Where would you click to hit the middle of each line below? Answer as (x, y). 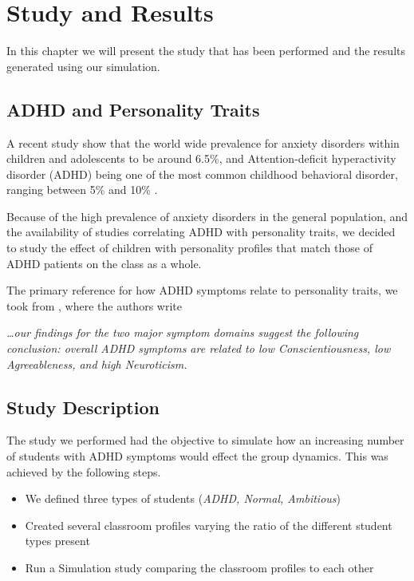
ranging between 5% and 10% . (82, 190)
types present (57, 541)
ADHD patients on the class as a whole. (104, 263)
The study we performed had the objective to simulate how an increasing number (205, 440)
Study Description (83, 407)
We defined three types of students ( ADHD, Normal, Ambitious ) (183, 498)
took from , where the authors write (94, 305)
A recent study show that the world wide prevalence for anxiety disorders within (203, 142)
